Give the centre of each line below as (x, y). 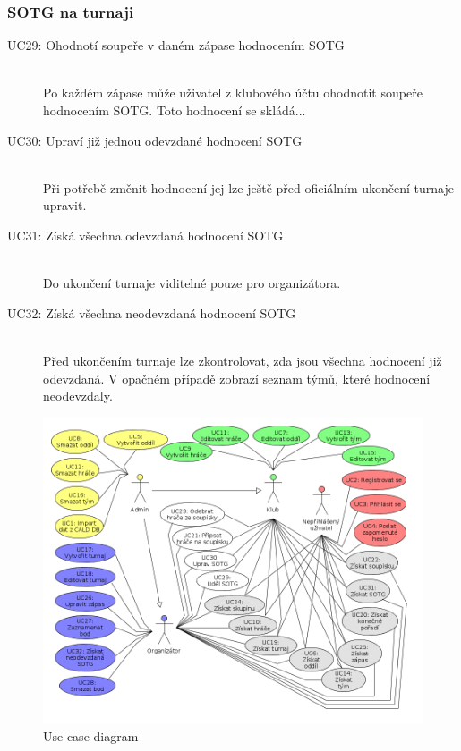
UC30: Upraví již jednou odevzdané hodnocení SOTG (155, 140)
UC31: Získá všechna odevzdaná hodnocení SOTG (145, 235)
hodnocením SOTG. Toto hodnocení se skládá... (175, 110)
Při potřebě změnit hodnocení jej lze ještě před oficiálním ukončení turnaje (248, 187)
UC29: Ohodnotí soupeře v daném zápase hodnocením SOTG (176, 45)
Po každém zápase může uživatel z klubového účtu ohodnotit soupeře (233, 93)
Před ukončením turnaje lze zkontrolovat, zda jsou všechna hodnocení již (243, 360)
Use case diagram (91, 736)
